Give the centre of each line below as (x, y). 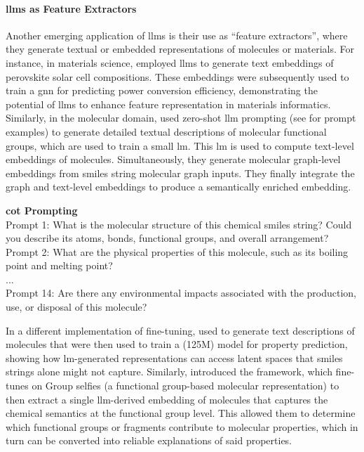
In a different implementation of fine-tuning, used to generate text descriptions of (180, 330)
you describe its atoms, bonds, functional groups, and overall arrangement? (167, 238)
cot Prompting (42, 210)
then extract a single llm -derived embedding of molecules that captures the (167, 399)
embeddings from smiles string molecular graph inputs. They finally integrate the (180, 173)
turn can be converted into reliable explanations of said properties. (149, 440)
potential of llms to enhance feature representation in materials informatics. (168, 104)
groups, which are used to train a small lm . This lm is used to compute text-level (180, 145)
